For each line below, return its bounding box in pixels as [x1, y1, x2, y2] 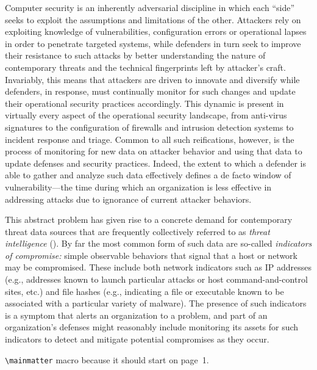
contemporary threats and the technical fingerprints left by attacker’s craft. [5, 60, 286, 73]
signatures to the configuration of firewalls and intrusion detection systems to [5, 120, 294, 133]
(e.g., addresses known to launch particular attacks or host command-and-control [5, 273, 308, 286]
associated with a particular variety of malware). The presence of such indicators [5, 297, 307, 310]
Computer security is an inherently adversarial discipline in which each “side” [5, 1, 295, 13]
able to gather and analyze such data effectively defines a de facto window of [5, 169, 291, 181]
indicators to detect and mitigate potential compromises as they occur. [5, 333, 269, 346]
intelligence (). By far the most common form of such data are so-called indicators [5, 237, 312, 250]
